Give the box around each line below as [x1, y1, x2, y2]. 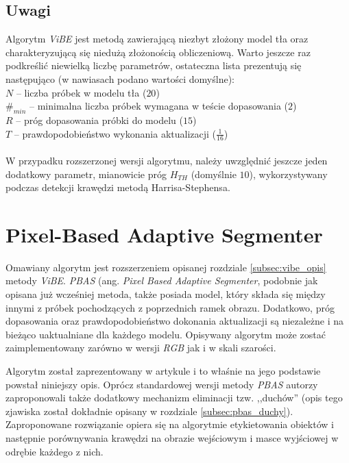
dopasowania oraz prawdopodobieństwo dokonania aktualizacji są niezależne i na [5, 314, 344, 328]
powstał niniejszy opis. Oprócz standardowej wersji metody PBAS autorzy [5, 377, 318, 391]
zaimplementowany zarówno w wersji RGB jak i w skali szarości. [5, 340, 276, 355]
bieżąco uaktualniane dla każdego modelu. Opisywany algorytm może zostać [5, 327, 326, 341]
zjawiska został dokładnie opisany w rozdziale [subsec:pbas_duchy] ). [5, 403, 293, 418]
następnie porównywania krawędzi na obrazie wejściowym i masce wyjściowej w [5, 431, 339, 445]
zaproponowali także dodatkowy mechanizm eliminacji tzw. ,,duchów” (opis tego [5, 390, 343, 405]
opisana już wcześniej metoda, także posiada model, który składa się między [5, 287, 326, 301]
